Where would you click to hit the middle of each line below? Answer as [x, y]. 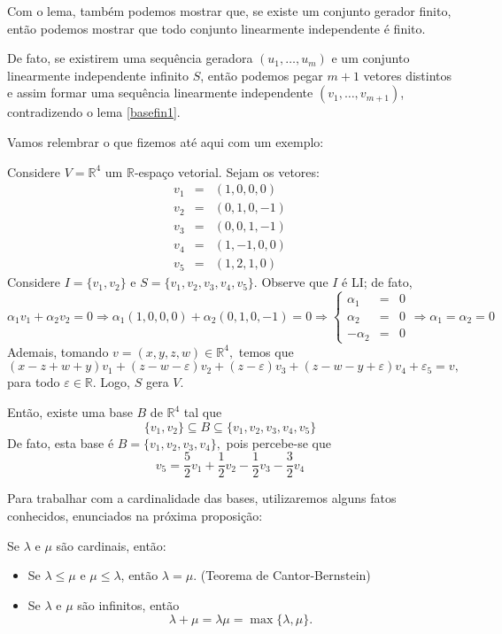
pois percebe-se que [278, 442]
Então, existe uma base [70, 412]
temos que [266, 351]
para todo [34, 382]
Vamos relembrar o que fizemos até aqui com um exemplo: [166, 141]
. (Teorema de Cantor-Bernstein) [282, 575]
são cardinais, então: [111, 545]
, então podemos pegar [262, 75]
